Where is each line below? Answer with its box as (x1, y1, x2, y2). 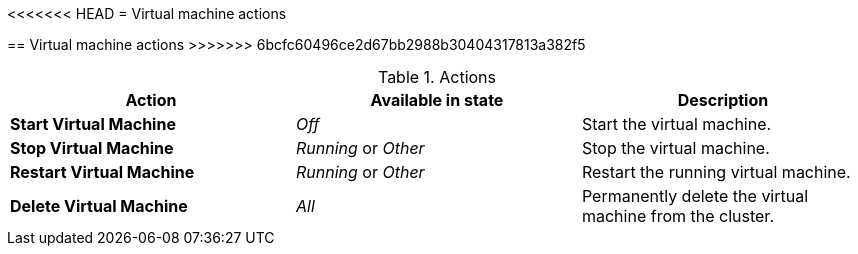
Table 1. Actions (377, 67, 497, 87)
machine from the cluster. (581, 206, 774, 226)
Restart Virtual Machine (10, 162, 195, 182)
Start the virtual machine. (581, 114, 772, 134)
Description (677, 90, 769, 110)
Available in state (370, 90, 504, 110)
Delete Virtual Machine (10, 196, 188, 216)
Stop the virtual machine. (581, 138, 770, 158)
